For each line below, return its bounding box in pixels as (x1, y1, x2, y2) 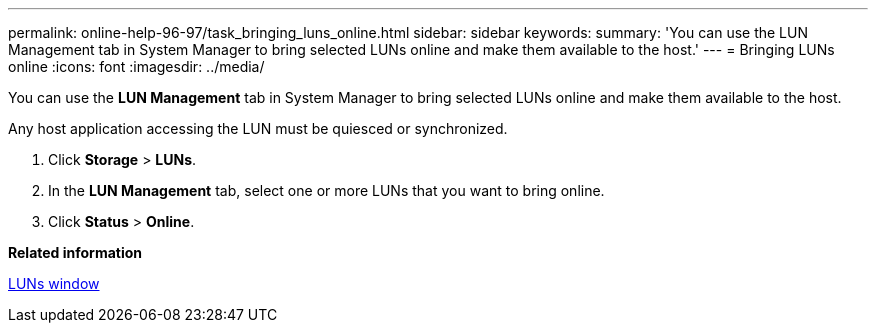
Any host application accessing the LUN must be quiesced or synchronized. (8, 120, 508, 137)
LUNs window (8, 275, 100, 292)
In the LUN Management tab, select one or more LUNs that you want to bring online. (48, 182, 605, 199)
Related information (8, 244, 143, 261)
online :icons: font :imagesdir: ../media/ (8, 58, 265, 75)
